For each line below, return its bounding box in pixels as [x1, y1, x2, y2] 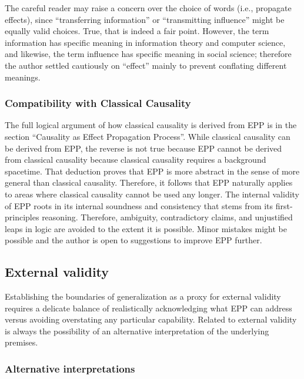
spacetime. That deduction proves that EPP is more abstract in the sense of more [5, 165, 300, 177]
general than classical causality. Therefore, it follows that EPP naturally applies [5, 176, 293, 189]
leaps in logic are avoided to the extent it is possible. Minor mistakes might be [5, 222, 288, 234]
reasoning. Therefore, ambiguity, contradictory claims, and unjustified [42, 211, 293, 223]
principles [5, 211, 39, 223]
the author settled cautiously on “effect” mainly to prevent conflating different [5, 59, 287, 71]
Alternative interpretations [5, 361, 135, 375]
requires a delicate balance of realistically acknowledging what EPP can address [5, 301, 292, 314]
